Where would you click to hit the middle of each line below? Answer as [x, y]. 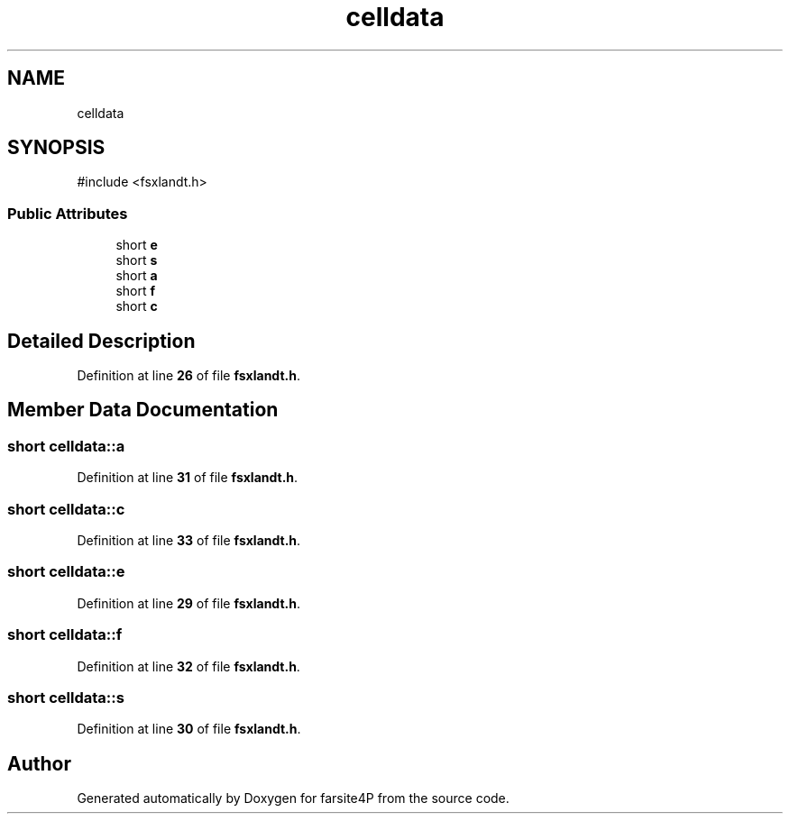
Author [39, 763]
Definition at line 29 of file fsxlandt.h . [188, 603]
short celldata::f [65, 635]
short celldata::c [66, 509]
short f [136, 291]
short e [137, 245]
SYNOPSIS [56, 148]
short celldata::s [66, 697]
